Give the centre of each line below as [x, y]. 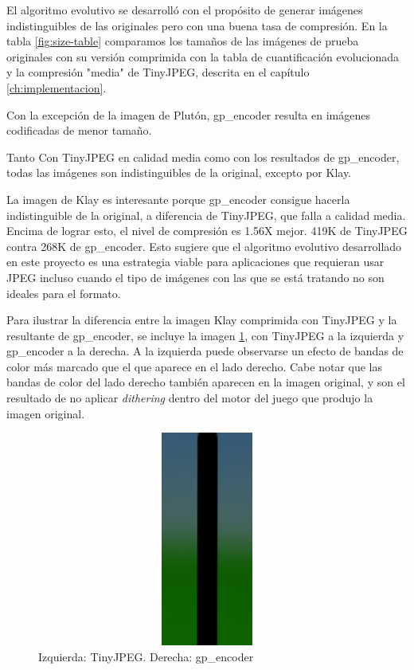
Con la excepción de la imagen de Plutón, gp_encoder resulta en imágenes [188, 114]
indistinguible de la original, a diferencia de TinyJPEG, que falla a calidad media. [206, 215]
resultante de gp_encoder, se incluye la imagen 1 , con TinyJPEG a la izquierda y [205, 335]
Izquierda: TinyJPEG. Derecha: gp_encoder [146, 656]
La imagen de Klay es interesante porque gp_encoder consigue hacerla [178, 199]
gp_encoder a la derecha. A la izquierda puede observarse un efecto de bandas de [205, 351]
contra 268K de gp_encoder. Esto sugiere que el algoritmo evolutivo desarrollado [204, 246]
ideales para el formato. [64, 293]
